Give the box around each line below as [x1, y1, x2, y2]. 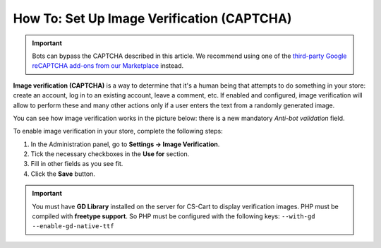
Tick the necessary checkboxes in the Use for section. [30, 150, 190, 158]
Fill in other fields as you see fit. [30, 160, 123, 168]
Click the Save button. [30, 170, 95, 178]
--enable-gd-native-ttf [32, 223, 114, 230]
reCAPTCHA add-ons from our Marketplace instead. [32, 61, 184, 70]
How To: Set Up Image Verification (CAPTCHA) [13, 11, 292, 26]
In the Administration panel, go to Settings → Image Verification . [30, 140, 220, 148]
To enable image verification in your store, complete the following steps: [13, 127, 224, 136]
